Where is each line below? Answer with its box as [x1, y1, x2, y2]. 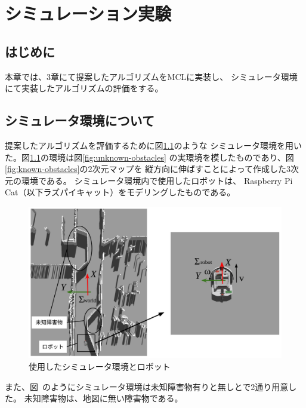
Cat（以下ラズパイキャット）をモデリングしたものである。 [5, 186, 236, 198]
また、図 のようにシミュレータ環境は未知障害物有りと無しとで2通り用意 [5, 380, 289, 392]
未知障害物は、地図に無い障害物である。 [24, 392, 183, 404]
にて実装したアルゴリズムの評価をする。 [5, 82, 163, 94]
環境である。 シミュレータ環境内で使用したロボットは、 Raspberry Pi [21, 174, 293, 186]
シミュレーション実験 [5, 1, 171, 26]
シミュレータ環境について [5, 111, 154, 130]
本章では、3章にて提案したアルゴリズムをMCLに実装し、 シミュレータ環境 [5, 70, 298, 82]
